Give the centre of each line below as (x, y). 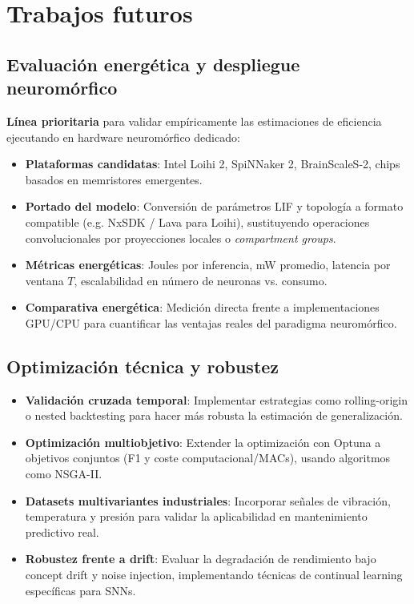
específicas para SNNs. (80, 590)
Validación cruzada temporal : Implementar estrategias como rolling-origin (217, 399)
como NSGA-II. (64, 474)
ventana (44, 280)
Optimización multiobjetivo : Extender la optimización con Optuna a (203, 442)
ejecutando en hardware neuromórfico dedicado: (123, 137)
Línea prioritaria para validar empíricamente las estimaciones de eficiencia (194, 121)
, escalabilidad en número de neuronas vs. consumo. (201, 280)
